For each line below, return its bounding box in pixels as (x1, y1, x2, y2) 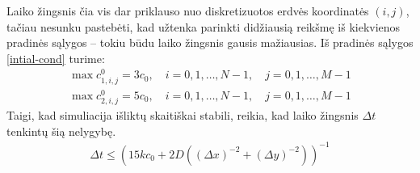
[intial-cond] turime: (6, 49, 105, 66)
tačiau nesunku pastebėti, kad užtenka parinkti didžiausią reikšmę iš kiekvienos (6, 18, 401, 35)
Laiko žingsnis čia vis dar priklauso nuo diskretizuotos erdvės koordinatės (6, 2, 369, 19)
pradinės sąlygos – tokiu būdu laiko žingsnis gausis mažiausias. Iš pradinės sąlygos (6, 34, 414, 51)
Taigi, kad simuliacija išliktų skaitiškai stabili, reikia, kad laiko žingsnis (6, 106, 359, 123)
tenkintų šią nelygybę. (6, 122, 116, 139)
